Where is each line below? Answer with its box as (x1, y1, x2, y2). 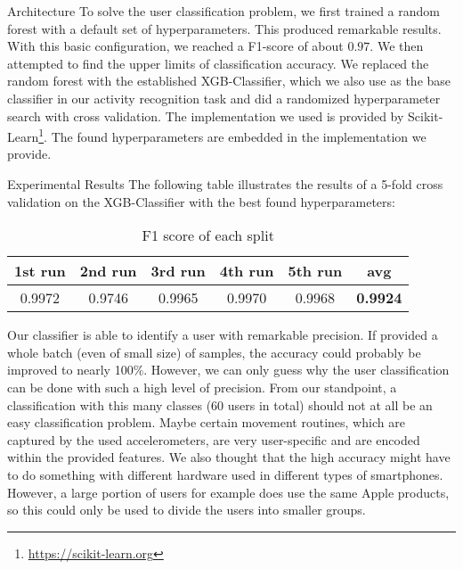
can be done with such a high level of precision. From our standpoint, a (7, 377, 397, 396)
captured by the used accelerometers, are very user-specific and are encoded (7, 430, 420, 449)
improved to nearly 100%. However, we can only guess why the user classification (7, 360, 450, 379)
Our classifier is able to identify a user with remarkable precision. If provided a (7, 326, 438, 344)
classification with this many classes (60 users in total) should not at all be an (7, 395, 433, 414)
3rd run (150, 260, 206, 282)
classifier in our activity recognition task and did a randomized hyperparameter (7, 88, 441, 107)
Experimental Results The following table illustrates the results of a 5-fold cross (7, 175, 443, 193)
